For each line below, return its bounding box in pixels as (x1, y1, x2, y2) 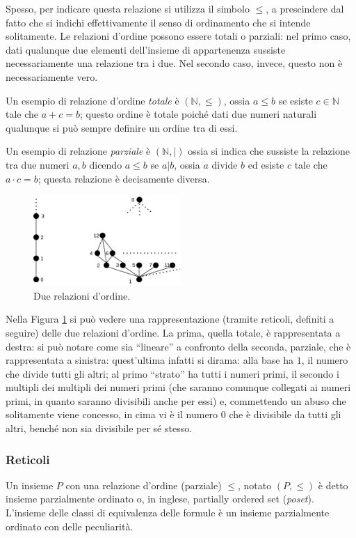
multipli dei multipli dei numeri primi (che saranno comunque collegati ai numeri (6, 380, 351, 394)
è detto (318, 477, 348, 492)
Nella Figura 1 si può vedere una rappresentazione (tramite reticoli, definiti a (6, 312, 334, 326)
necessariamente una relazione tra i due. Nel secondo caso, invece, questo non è (6, 56, 343, 70)
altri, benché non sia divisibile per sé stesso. (6, 421, 193, 436)
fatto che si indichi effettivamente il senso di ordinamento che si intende (6, 15, 311, 29)
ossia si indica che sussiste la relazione (188, 144, 350, 158)
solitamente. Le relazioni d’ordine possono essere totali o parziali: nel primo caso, (6, 29, 351, 43)
